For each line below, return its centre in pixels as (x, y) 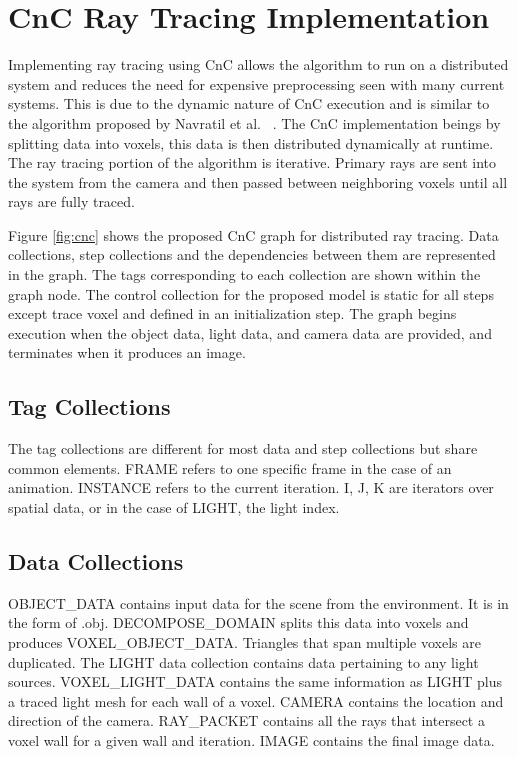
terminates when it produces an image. (127, 352)
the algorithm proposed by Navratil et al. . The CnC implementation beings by (254, 122)
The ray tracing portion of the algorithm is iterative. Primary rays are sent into (252, 162)
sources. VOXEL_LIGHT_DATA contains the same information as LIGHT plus (255, 681)
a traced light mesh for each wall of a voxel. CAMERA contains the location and (256, 700)
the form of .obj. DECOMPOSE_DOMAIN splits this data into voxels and (238, 622)
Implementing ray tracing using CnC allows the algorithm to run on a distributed (258, 64)
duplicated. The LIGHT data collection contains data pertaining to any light (243, 661)
